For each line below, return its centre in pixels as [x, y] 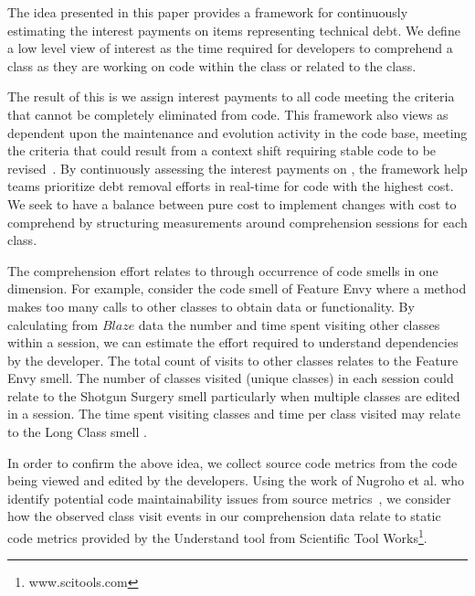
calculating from [53, 324]
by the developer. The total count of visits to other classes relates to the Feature [233, 360]
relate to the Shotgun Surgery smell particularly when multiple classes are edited [234, 395]
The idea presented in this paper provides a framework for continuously [208, 12]
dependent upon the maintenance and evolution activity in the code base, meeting [237, 132]
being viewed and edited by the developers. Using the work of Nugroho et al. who [236, 480]
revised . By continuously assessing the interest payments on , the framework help [237, 168]
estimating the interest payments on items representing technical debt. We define [234, 30]
